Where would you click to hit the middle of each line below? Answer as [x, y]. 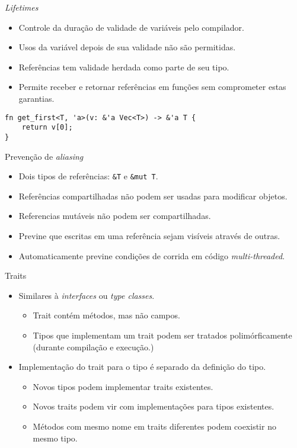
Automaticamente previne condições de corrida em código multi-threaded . [152, 255]
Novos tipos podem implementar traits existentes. [123, 386]
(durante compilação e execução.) [93, 347]
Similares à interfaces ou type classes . [87, 295]
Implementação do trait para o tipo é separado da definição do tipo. [142, 367]
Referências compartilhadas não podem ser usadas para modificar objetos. [153, 196]
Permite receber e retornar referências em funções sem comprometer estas [152, 87]
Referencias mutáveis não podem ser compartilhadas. [115, 216]
